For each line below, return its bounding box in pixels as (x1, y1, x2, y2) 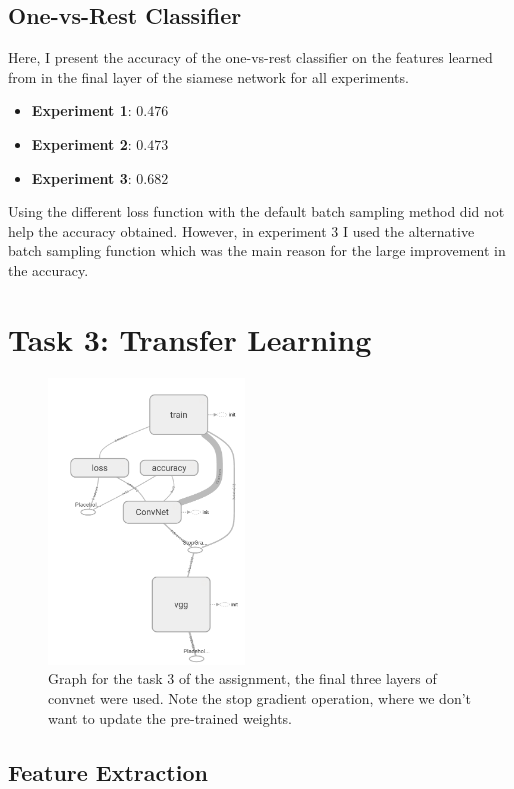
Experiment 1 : (31, 100, 132, 121)
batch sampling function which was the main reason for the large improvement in (8, 240, 506, 261)
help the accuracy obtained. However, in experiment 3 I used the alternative (8, 220, 475, 241)
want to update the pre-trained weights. (48, 707, 292, 728)
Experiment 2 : (31, 133, 132, 154)
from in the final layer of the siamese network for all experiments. (8, 66, 409, 87)
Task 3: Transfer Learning (8, 318, 372, 359)
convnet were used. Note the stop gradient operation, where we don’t (48, 687, 472, 708)
